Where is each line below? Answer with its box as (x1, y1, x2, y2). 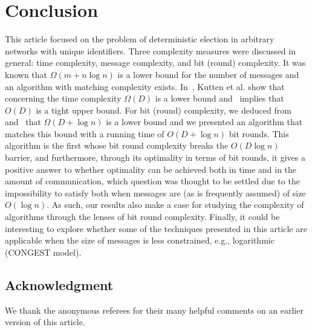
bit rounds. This (229, 127, 289, 140)
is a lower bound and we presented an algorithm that (106, 115, 303, 128)
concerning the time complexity (5, 92, 122, 105)
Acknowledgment (5, 275, 114, 294)
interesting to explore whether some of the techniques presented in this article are (5, 222, 307, 235)
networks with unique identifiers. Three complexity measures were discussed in (5, 44, 296, 57)
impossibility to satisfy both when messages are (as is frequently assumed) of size (5, 186, 306, 199)
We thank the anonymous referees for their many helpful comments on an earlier (5, 303, 304, 316)
